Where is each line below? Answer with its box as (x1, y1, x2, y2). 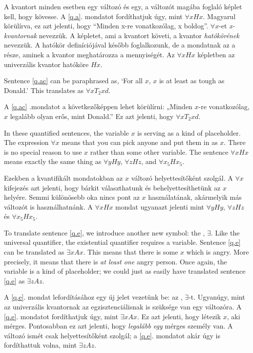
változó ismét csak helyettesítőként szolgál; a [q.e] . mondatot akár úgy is (4, 330, 220, 340)
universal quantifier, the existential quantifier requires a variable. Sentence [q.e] (4, 237, 241, 247)
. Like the (211, 227, 240, 237)
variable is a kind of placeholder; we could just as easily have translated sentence (4, 266, 246, 276)
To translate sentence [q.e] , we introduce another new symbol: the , (4, 227, 205, 237)
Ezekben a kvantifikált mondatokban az (4, 172, 123, 183)
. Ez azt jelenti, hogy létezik (137, 311, 221, 321)
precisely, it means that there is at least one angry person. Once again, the (4, 256, 227, 266)
